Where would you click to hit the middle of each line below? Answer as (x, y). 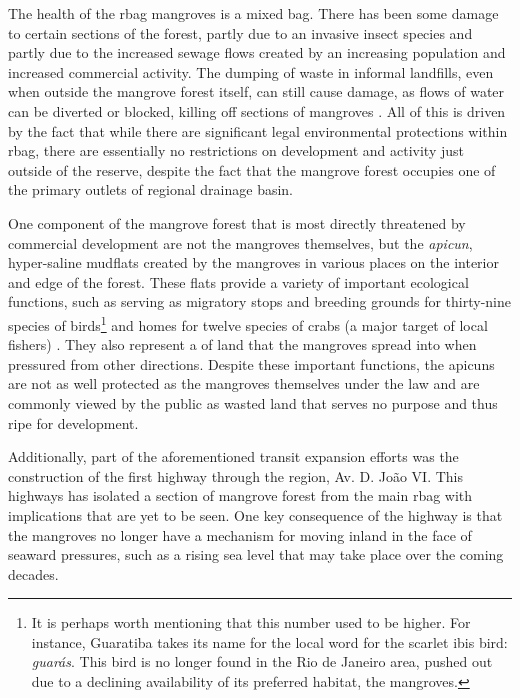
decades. (33, 573)
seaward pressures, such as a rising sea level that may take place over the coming (256, 554)
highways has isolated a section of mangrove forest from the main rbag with (240, 495)
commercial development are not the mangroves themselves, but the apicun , (240, 242)
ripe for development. (73, 422)
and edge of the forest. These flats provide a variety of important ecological (238, 281)
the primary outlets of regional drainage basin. (151, 189)
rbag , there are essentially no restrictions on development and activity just (236, 150)
